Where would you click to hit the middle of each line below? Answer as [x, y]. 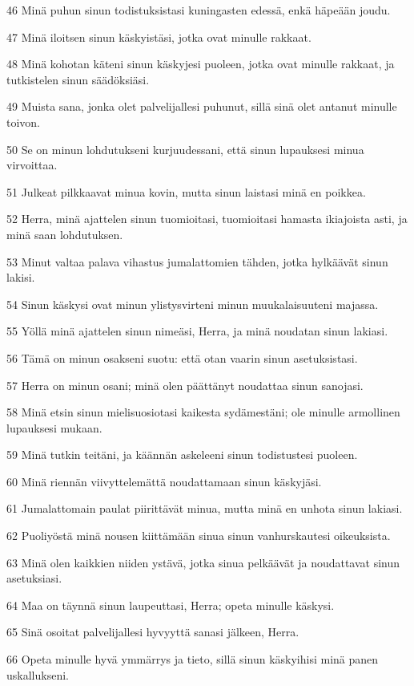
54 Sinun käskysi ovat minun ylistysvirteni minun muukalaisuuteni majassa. [193, 304]
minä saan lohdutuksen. [65, 234]
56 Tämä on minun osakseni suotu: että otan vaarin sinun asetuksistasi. [182, 357]
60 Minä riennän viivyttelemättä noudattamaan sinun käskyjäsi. [164, 481]
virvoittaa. [32, 165]
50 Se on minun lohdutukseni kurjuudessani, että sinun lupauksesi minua [185, 149]
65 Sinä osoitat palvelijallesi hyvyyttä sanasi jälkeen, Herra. [153, 632]
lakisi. [21, 277]
